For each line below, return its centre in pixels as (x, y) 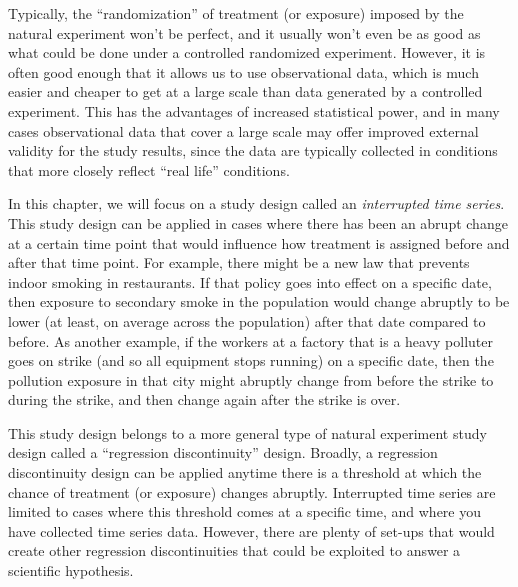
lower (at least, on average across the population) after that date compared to (247, 320)
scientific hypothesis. (71, 570)
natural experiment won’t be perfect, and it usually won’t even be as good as (244, 32)
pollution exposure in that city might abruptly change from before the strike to (251, 379)
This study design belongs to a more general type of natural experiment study (247, 432)
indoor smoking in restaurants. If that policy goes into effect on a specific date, (250, 281)
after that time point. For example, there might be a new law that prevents (239, 262)
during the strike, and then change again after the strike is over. (204, 399)
